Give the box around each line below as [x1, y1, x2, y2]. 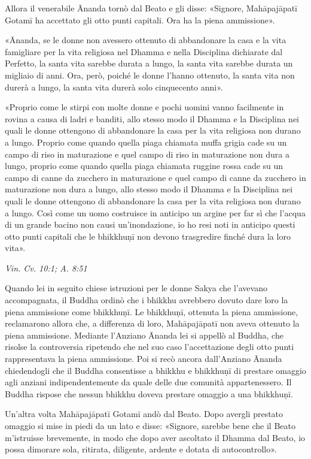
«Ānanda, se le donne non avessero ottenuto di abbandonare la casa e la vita [5, 34, 286, 46]
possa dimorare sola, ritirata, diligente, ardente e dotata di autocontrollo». [5, 443, 277, 455]
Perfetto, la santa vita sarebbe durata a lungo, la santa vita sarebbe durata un [5, 57, 293, 70]
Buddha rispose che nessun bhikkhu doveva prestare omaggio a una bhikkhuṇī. [5, 387, 293, 400]
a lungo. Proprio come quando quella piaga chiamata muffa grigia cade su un [5, 135, 287, 148]
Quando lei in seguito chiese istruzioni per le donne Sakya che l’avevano [5, 282, 267, 294]
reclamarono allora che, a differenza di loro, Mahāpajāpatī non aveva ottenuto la [5, 317, 300, 330]
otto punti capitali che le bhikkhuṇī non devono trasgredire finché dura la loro [5, 230, 291, 242]
